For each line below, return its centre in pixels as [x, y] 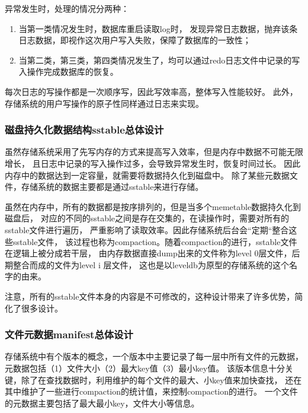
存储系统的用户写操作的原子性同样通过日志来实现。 [104, 103]
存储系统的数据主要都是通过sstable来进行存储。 [112, 187]
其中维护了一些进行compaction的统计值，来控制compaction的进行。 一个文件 [151, 391]
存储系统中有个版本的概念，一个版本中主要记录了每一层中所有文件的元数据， [154, 356]
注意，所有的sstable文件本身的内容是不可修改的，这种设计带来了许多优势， [150, 296]
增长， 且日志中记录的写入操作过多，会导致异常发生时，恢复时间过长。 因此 [153, 163]
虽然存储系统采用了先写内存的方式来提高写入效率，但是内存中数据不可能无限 [154, 152]
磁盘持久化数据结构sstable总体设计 [84, 130]
